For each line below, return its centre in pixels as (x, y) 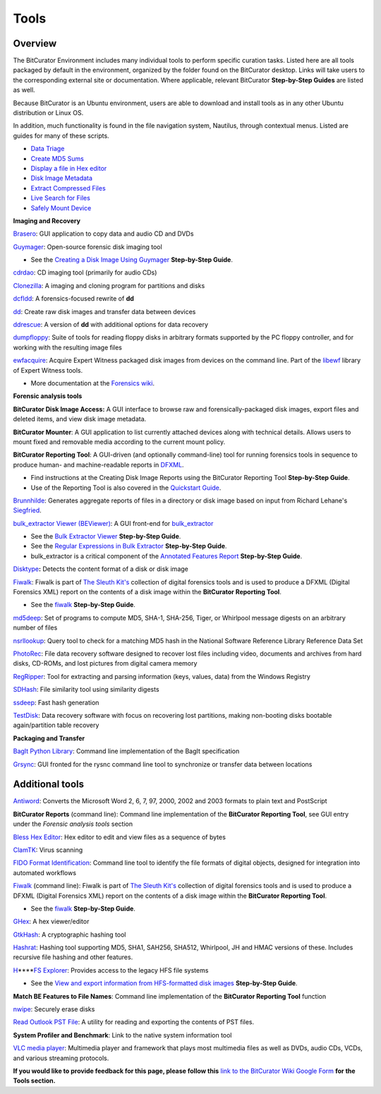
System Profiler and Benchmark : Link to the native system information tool (122, 1035)
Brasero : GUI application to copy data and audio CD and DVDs (103, 234)
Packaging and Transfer (49, 738)
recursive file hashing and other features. (73, 957)
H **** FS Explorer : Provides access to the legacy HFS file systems (111, 970)
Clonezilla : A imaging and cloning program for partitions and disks (109, 285)
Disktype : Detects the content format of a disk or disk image (101, 569)
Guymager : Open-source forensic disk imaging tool (87, 246)
